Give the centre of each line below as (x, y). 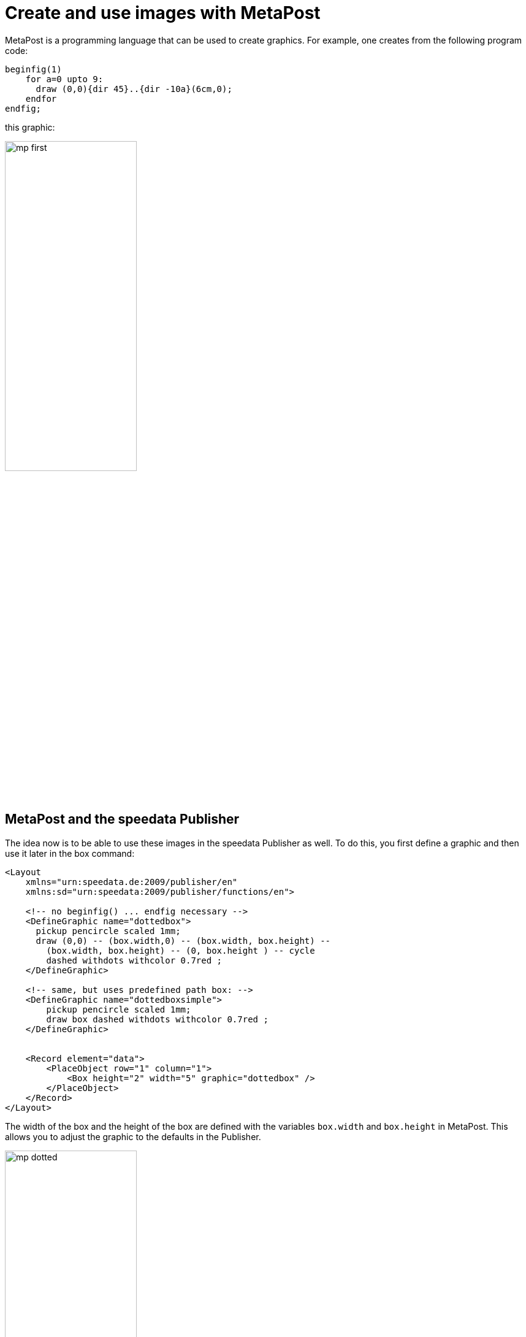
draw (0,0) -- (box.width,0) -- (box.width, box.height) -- (183, 940)
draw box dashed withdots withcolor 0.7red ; (157, 1019)
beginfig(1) (33, 69)
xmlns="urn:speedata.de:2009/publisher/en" (131, 882)
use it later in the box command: (70, 853)
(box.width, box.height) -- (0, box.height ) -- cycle (181, 950)
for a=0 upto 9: (64, 79)
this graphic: (30, 127)
